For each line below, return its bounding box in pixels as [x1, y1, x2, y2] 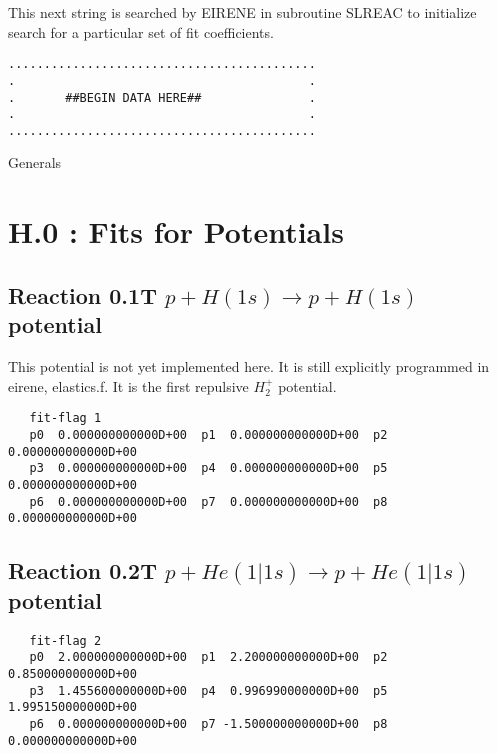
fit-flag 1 [29, 411, 102, 426]
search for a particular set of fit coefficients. [8, 21, 274, 42]
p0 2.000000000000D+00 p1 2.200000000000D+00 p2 [29, 650, 388, 665]
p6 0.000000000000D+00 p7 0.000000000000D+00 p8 [29, 494, 388, 509]
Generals [8, 152, 62, 173]
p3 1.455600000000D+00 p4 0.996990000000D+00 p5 [29, 683, 388, 698]
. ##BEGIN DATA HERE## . [8, 90, 316, 105]
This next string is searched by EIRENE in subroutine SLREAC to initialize [8, 2, 477, 22]
